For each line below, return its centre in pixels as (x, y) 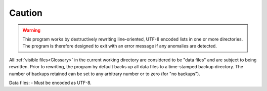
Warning (31, 30)
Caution (26, 13)
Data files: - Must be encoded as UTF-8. (50, 83)
